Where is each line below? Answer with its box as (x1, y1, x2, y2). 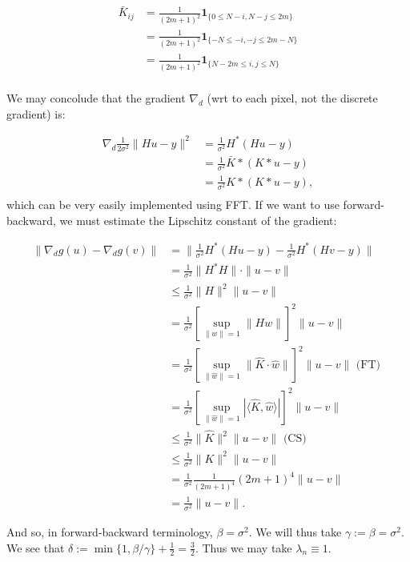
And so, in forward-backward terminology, (6, 523, 213, 540)
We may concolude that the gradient (6, 90, 186, 106)
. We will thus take (248, 523, 342, 540)
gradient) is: (6, 105, 66, 122)
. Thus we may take (195, 539, 292, 556)
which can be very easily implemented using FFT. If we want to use (6, 195, 340, 212)
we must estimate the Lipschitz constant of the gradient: (59, 211, 337, 228)
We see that (6, 539, 65, 556)
